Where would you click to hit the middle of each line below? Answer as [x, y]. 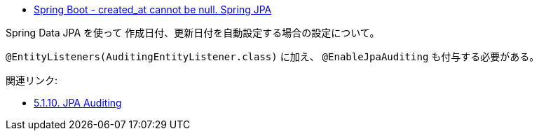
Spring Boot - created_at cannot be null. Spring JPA [153, 9]
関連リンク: [32, 80]
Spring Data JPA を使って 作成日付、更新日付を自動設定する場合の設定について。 [193, 33]
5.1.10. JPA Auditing [78, 103]
